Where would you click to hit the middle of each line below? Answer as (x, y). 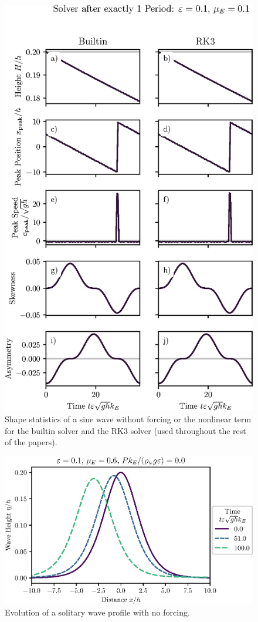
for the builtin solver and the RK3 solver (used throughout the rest (125, 430)
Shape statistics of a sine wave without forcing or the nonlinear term (128, 418)
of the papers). (31, 442)
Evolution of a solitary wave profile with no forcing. (97, 612)
